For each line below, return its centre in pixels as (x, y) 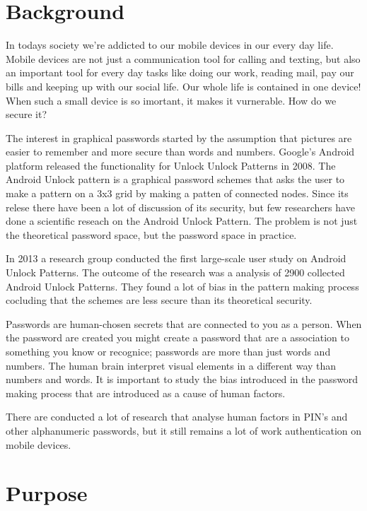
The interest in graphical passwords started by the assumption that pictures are (179, 137)
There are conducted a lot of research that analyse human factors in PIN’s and (177, 417)
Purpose (47, 493)
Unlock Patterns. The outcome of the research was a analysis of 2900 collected (175, 272)
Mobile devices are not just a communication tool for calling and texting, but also (183, 58)
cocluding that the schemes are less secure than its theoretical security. (159, 300)
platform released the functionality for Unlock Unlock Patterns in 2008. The (171, 165)
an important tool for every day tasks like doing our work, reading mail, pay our (180, 72)
